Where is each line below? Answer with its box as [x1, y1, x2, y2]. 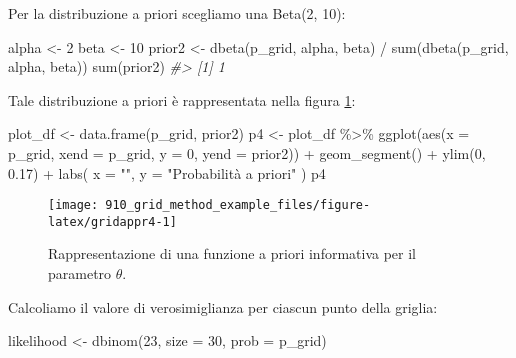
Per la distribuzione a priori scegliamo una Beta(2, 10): [8, 3, 346, 23]
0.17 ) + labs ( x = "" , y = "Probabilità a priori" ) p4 [8, 162, 326, 183]
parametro [48, 263, 112, 284]
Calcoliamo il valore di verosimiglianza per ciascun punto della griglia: [8, 296, 438, 317]
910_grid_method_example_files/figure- [105, 198, 371, 213]
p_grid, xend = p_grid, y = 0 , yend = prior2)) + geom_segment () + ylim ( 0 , [8, 142, 486, 163]
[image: [48, 198, 99, 213]
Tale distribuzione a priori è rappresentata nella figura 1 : [8, 89, 356, 110]
